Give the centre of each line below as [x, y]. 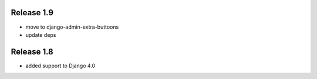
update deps [41, 35]
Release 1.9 [32, 13]
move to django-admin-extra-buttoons [72, 27]
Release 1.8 [32, 52]
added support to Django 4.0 [60, 66]
